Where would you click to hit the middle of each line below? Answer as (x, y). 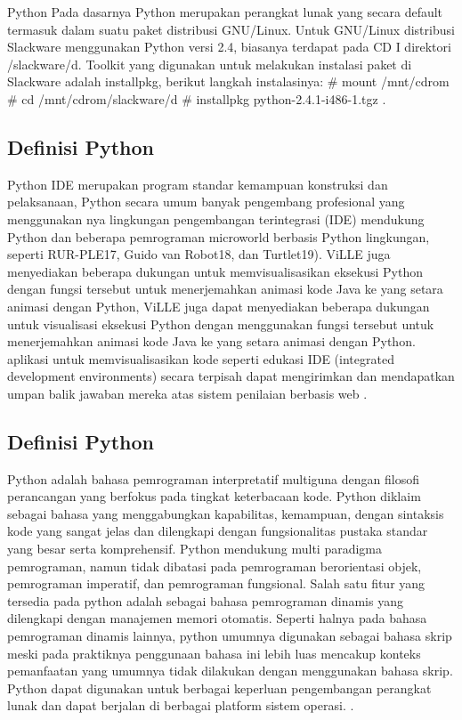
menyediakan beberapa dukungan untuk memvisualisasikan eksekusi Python (215, 271)
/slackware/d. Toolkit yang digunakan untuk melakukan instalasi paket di (210, 64)
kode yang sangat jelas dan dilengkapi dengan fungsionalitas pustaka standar (218, 531)
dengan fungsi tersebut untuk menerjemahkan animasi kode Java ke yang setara (225, 289)
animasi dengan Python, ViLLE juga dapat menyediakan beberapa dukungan (219, 306)
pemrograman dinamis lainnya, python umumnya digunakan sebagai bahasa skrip (230, 636)
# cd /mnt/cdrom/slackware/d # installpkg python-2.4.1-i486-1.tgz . (197, 98)
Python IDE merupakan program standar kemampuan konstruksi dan (198, 184)
